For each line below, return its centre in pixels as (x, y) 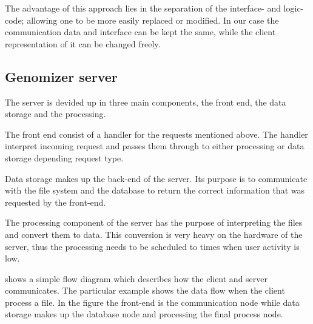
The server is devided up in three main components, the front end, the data (146, 102)
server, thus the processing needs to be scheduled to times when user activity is (152, 246)
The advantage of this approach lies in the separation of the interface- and (143, 8)
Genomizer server (61, 76)
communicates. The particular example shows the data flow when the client (145, 290)
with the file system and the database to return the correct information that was (155, 190)
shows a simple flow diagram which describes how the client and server (136, 278)
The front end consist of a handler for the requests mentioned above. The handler (156, 134)
